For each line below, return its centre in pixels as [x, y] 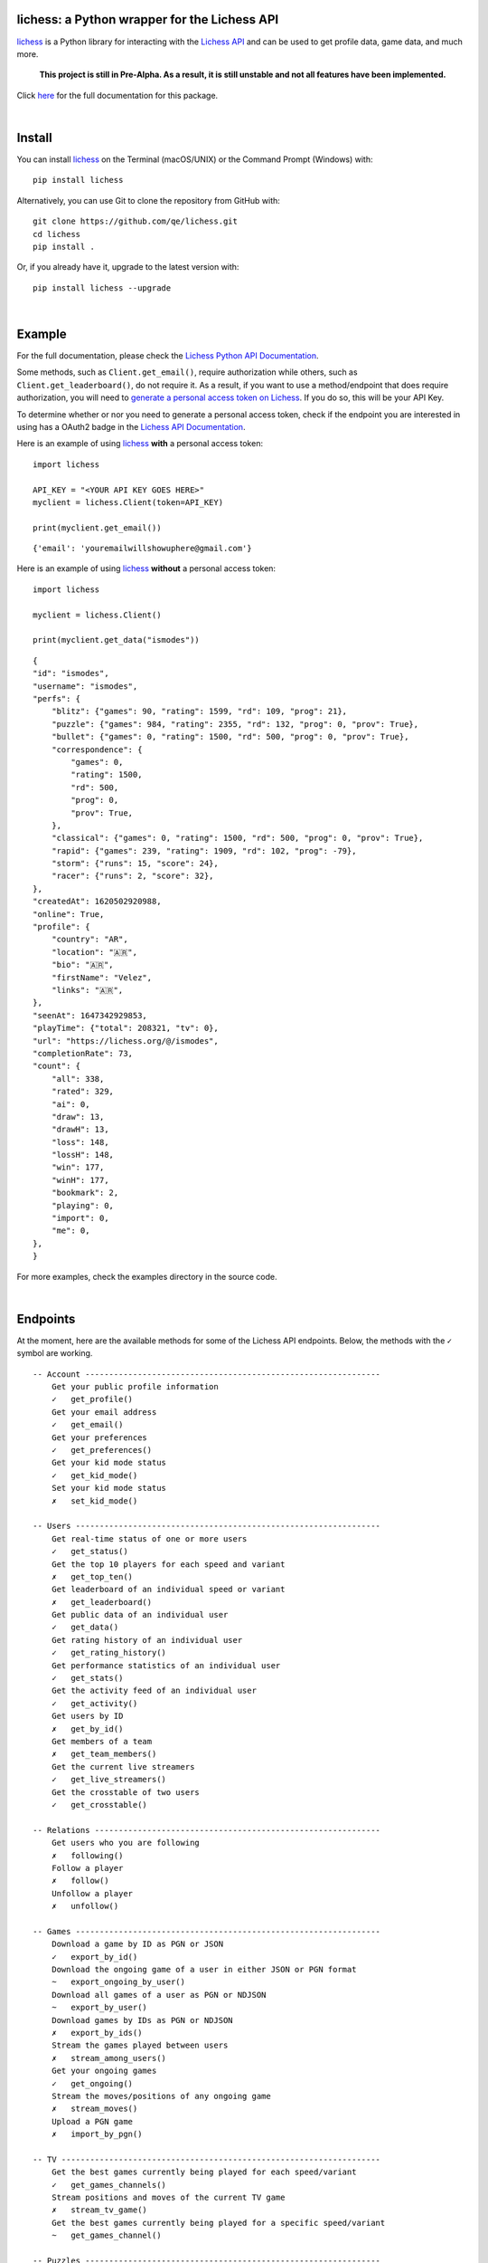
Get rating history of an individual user [147, 1640]
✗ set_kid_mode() [94, 1501]
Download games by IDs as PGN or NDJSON [142, 2020]
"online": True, [69, 914]
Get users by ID [87, 1716]
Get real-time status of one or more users [149, 1538]
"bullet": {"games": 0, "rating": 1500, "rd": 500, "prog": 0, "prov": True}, [230, 737]
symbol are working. [55, 1353]
